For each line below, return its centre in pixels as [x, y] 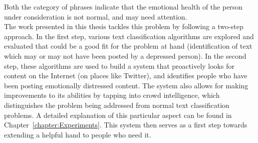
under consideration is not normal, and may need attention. [96, 16]
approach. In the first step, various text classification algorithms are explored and [129, 36]
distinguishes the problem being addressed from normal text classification [117, 105]
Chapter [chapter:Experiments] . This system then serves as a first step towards [126, 125]
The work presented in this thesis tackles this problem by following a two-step [124, 26]
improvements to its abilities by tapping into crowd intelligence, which [112, 95]
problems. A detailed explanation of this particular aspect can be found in [118, 115]
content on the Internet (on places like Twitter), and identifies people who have [126, 76]
